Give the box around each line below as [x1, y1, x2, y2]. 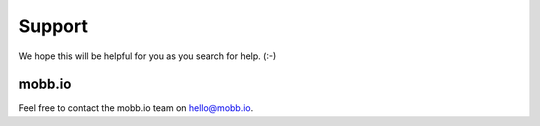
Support [18, 15, 89, 37]
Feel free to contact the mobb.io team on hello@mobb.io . [18, 102, 254, 114]
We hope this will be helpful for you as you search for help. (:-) [18, 50, 277, 62]
